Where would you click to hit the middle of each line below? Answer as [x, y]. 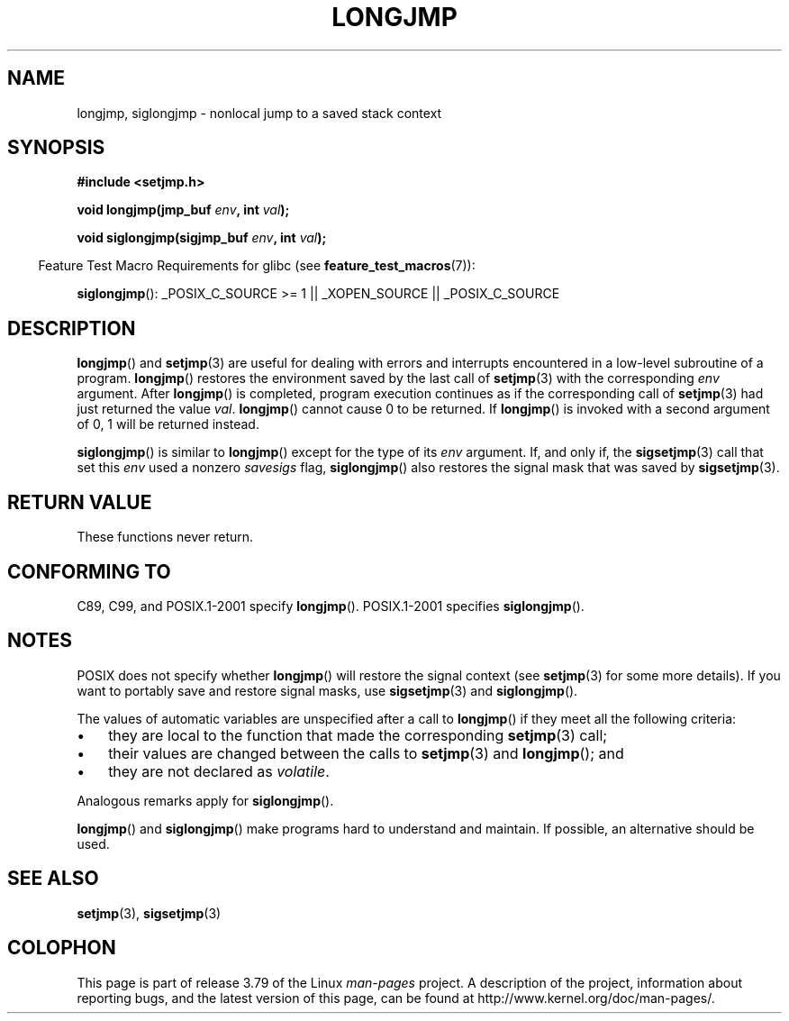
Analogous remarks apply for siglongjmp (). [205, 800]
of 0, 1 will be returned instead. [168, 424]
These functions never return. [165, 537]
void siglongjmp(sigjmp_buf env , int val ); [202, 238]
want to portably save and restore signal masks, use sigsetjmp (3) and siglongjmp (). [327, 690]
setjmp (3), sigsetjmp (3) [149, 913]
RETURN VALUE [80, 502]
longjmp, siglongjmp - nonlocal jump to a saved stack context [259, 113]
